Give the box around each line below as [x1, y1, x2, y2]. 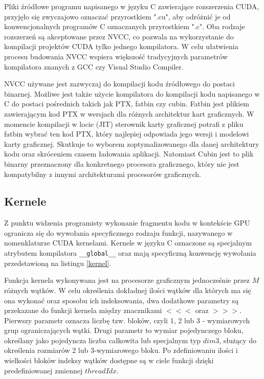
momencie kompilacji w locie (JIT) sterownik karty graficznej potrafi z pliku [4, 118, 244, 129]
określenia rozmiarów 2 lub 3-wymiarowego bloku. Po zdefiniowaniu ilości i [4, 345, 238, 355]
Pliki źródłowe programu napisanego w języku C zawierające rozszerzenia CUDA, [4, 1, 259, 11]
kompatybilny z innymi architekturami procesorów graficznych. [4, 168, 201, 179]
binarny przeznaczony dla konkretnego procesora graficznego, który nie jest [4, 158, 239, 169]
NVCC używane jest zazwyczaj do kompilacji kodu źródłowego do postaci [4, 78, 235, 89]
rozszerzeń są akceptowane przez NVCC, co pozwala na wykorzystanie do [4, 31, 234, 41]
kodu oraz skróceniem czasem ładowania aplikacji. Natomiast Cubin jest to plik [4, 148, 254, 159]
